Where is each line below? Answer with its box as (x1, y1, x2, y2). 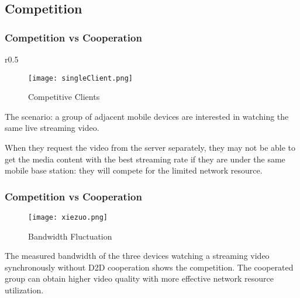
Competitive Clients (28, 91, 100, 103)
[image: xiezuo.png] (28, 213, 108, 222)
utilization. (5, 284, 44, 296)
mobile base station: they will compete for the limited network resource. (5, 164, 263, 176)
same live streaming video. (5, 122, 99, 134)
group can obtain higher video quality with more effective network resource (5, 272, 274, 285)
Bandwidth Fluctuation (28, 230, 112, 242)
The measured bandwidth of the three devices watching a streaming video (5, 250, 270, 262)
